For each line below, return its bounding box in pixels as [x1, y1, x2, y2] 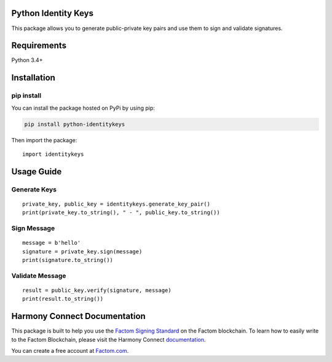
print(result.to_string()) [22, 295, 104, 302]
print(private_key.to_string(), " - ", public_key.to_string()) [22, 209, 221, 216]
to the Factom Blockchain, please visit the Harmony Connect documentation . [11, 336, 206, 343]
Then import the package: [11, 136, 77, 144]
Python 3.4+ [11, 56, 43, 64]
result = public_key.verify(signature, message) [22, 287, 172, 294]
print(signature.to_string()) [22, 256, 114, 264]
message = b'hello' [22, 239, 81, 247]
